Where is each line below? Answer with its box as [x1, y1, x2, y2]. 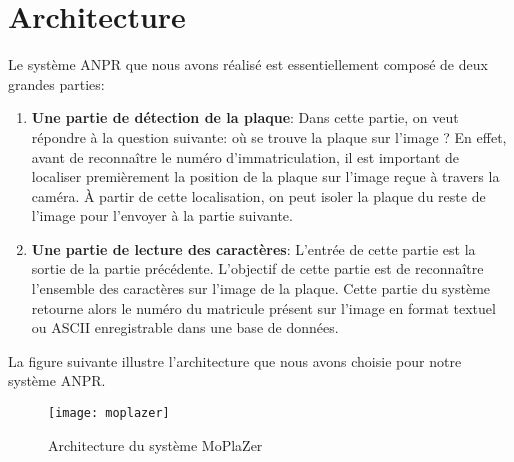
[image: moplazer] [48, 406, 170, 421]
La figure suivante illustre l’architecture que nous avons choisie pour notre [8, 350, 462, 371]
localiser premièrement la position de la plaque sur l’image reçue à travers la [31, 166, 500, 187]
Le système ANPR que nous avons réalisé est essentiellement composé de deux [8, 54, 488, 75]
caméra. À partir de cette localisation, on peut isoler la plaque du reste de [31, 185, 486, 206]
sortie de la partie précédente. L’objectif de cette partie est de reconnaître [31, 258, 484, 279]
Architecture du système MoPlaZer [48, 434, 263, 455]
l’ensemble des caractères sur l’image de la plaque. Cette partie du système [31, 278, 491, 299]
